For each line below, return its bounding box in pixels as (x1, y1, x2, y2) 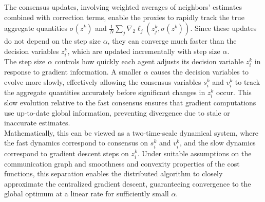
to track (235, 76, 260, 87)
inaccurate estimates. (4, 117, 70, 128)
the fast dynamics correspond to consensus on (4, 137, 148, 148)
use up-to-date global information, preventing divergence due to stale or (4, 107, 230, 118)
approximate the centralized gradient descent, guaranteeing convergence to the (4, 178, 251, 189)
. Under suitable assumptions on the (137, 148, 252, 158)
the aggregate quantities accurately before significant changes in (4, 86, 205, 97)
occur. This (216, 86, 252, 97)
